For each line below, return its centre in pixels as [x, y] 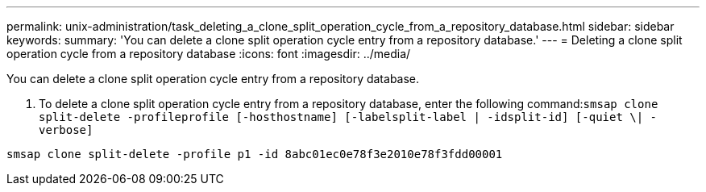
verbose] [66, 130]
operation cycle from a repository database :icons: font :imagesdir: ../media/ [209, 54]
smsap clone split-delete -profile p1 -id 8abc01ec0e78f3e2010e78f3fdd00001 [255, 154]
